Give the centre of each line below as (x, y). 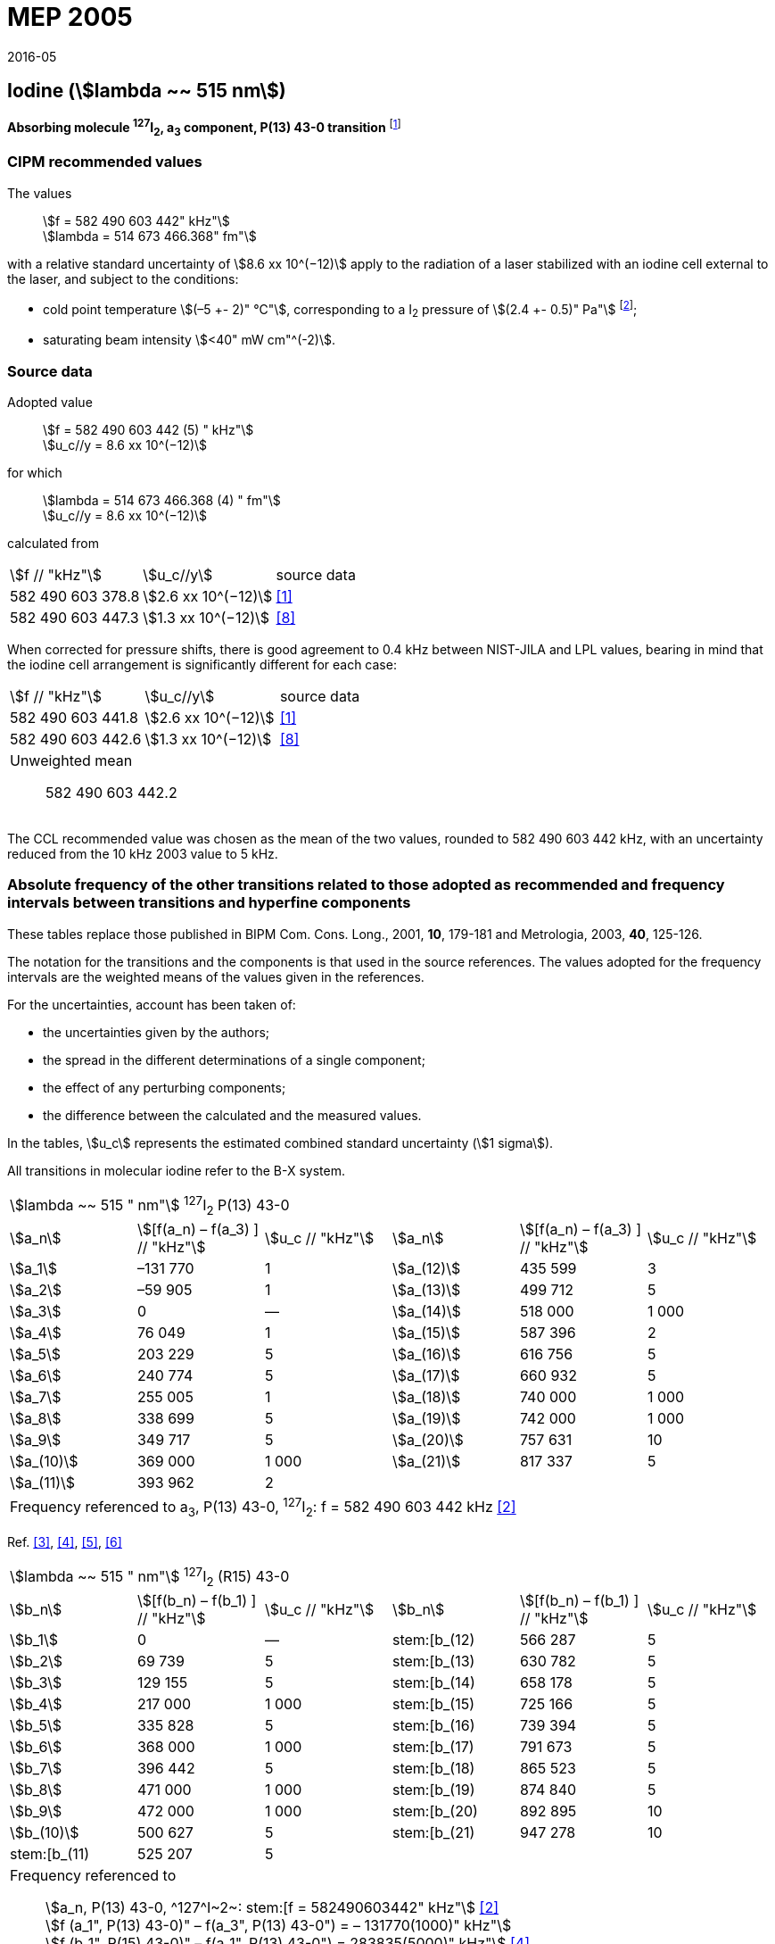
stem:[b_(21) (433, 1833)
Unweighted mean (71, 760)
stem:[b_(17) (433, 1747)
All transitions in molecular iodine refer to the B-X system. (177, 1170)
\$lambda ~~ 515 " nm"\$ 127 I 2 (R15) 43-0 (150, 1576)
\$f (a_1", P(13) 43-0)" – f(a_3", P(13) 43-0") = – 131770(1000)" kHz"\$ (279, 1926)
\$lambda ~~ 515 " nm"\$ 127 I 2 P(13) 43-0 (150, 1205)
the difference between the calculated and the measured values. (232, 1115)
